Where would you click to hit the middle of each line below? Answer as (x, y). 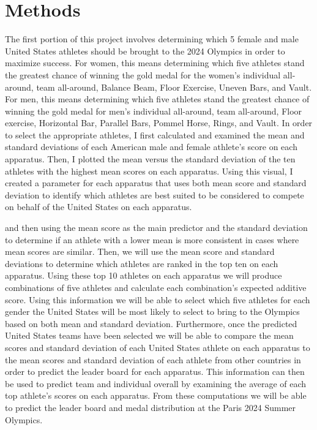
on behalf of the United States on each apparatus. (99, 207)
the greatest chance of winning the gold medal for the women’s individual (143, 74)
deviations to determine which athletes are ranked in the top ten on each (142, 263)
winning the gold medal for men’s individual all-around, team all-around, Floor (154, 111)
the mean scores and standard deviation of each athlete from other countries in (153, 359)
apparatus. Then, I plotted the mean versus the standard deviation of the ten (150, 159)
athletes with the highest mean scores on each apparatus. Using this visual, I (149, 171)
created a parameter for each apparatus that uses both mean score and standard (156, 183)
